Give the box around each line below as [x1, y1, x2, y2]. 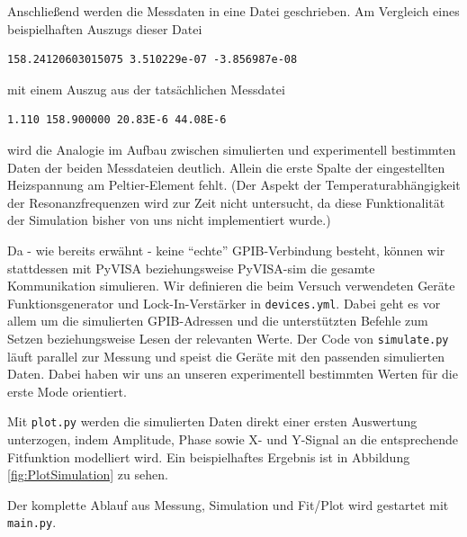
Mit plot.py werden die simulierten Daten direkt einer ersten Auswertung [7, 412, 418, 431]
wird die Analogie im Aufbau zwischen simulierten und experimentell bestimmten [7, 139, 456, 158]
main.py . [7, 513, 57, 532]
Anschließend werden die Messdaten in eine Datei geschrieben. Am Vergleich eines [7, 2, 460, 20]
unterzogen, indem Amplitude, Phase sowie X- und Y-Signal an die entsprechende [7, 430, 459, 449]
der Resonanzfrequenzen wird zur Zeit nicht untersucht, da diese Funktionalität [7, 192, 445, 211]
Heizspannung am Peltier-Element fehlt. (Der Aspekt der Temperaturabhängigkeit [7, 175, 461, 194]
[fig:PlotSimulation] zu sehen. [7, 465, 168, 484]
